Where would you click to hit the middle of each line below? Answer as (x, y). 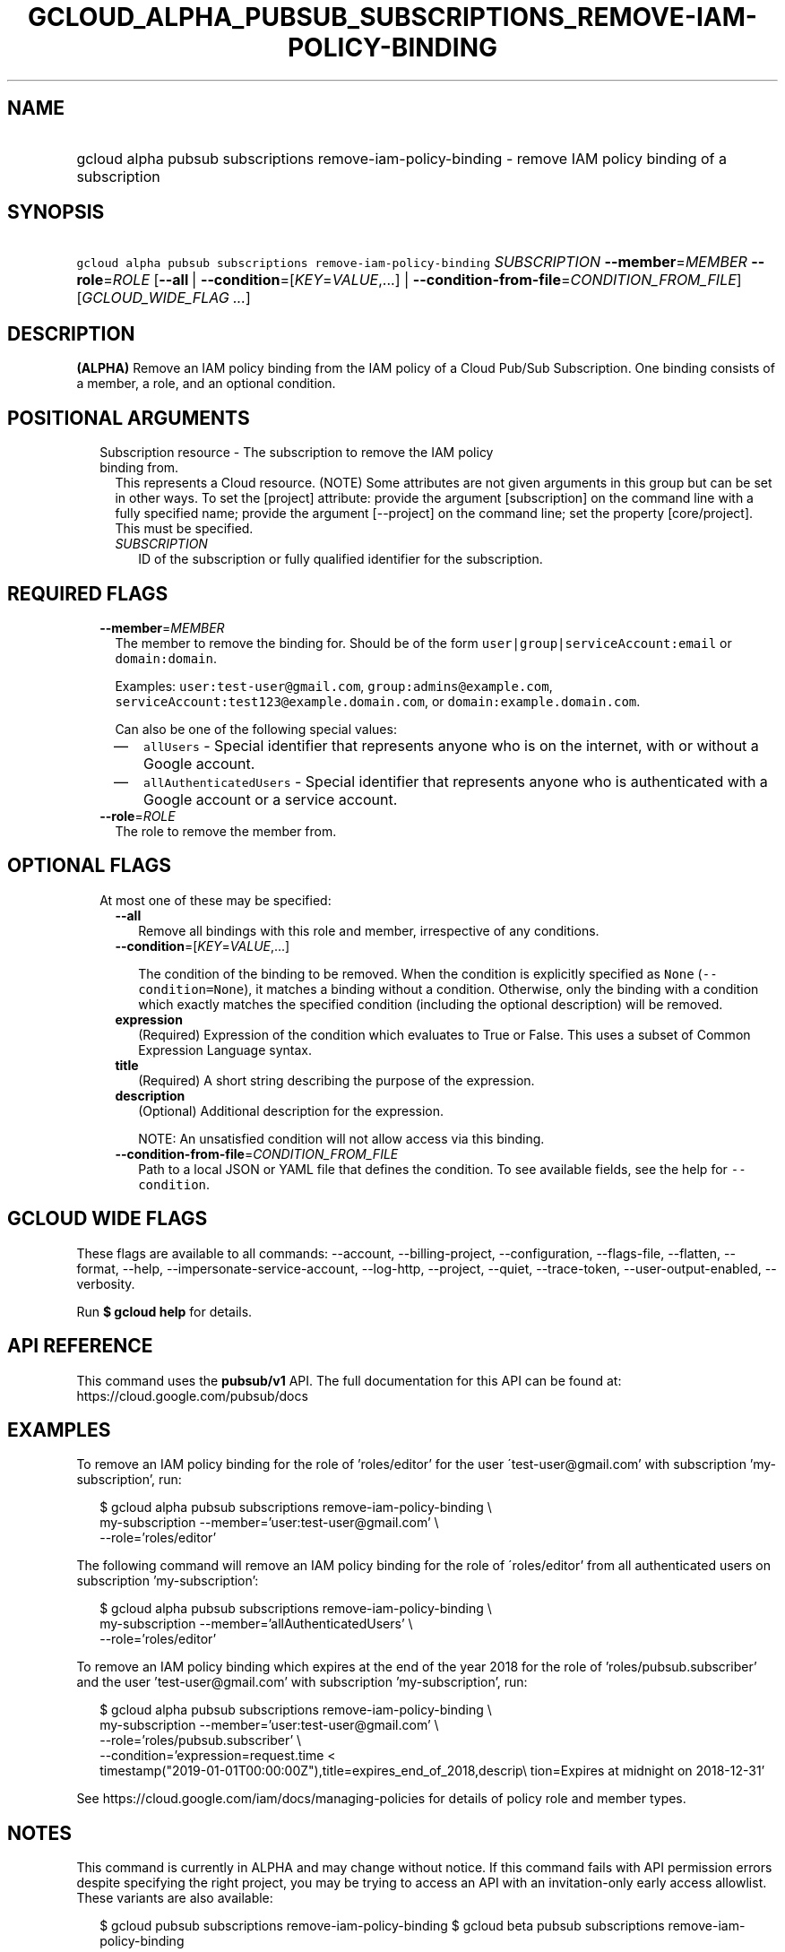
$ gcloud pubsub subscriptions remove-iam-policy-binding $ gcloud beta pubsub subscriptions (382, 1926)
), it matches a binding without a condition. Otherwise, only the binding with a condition (501, 989)
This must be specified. (184, 529)
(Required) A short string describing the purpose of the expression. (336, 1080)
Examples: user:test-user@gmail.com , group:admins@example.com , (334, 686)
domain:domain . (166, 658)
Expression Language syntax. (225, 1049)
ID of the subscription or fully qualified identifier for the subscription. (341, 559)
